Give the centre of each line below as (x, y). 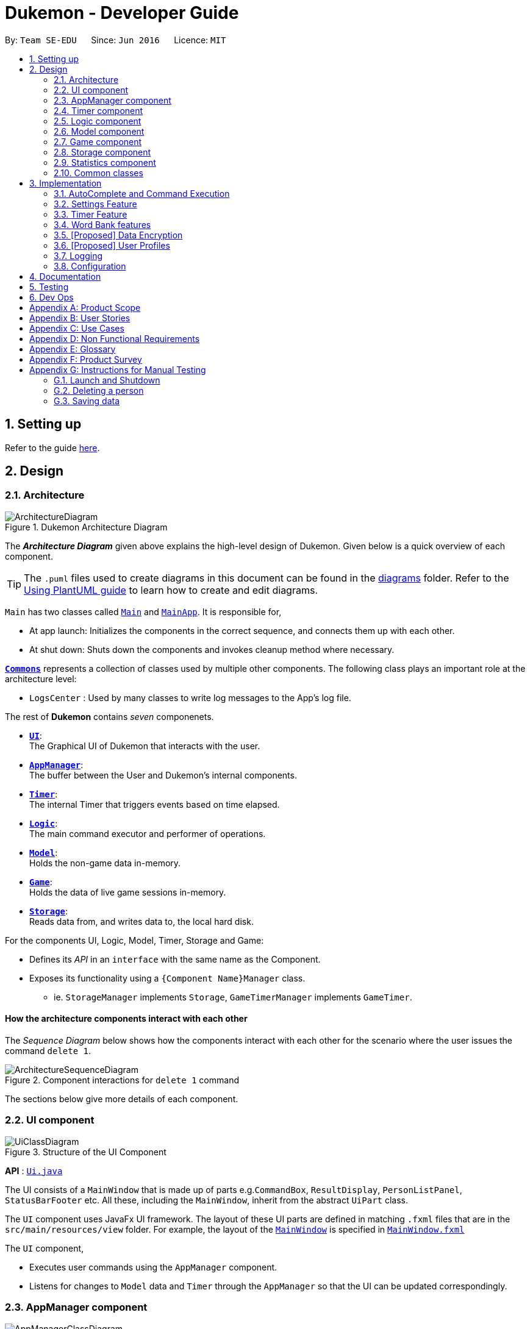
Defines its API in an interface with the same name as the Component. (175, 959)
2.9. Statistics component (105, 162)
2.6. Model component (99, 131)
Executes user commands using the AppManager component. (153, 1267)
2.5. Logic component (98, 121)
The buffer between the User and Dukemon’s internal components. (163, 775)
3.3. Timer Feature (91, 214)
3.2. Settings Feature (95, 204)
